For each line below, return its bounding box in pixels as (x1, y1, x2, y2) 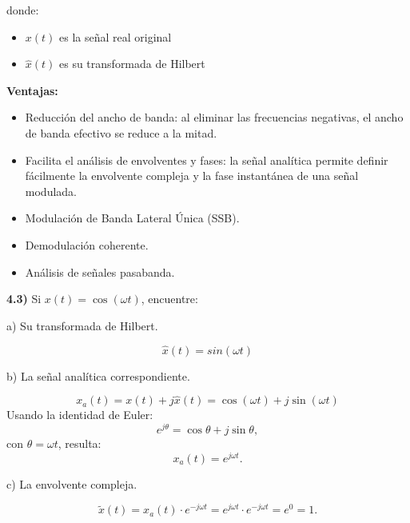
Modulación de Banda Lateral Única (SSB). (25, 210, 240, 226)
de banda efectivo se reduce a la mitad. (25, 124, 217, 141)
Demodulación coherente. (25, 236, 149, 253)
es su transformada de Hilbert (59, 55, 205, 72)
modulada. (25, 182, 77, 199)
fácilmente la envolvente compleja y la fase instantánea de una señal (25, 167, 359, 184)
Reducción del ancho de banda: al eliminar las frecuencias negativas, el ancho (25, 109, 404, 126)
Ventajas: (6, 82, 58, 98)
